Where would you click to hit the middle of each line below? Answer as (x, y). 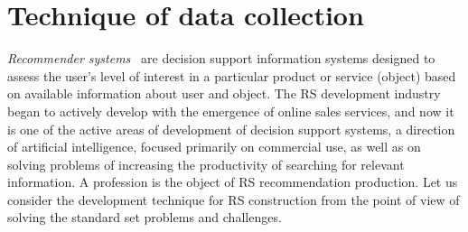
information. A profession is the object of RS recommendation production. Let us (233, 182)
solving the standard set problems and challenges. (145, 217)
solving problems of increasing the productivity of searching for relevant (206, 164)
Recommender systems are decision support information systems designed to (221, 58)
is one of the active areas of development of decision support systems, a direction (231, 129)
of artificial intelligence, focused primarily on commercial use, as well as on (214, 147)
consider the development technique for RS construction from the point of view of (234, 199)
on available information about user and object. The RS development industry (224, 93)
